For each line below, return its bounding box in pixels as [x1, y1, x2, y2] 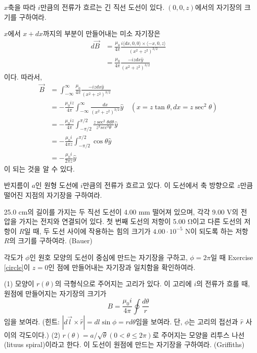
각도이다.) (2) [19, 329, 60, 340]
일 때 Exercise [211, 252, 253, 263]
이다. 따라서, [4, 71, 42, 82]
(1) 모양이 [4, 278, 35, 289]
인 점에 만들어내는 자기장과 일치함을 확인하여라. [48, 262, 196, 272]
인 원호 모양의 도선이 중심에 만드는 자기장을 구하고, [29, 252, 188, 263]
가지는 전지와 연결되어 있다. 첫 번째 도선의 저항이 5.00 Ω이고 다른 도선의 [19, 216, 242, 226]
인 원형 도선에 [35, 180, 79, 190]
